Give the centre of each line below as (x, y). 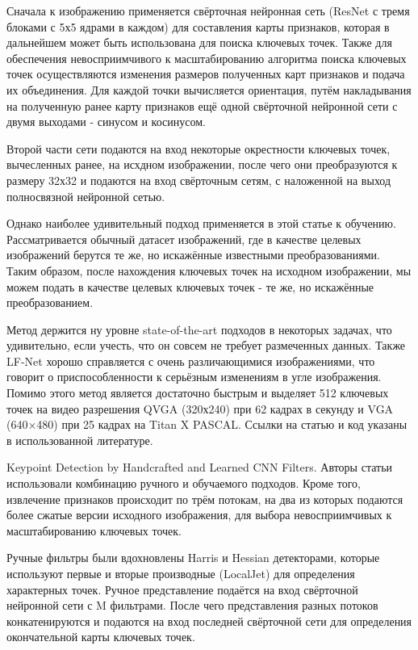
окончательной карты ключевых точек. (101, 637)
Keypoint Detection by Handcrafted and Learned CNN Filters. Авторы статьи (200, 467)
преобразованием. (50, 302)
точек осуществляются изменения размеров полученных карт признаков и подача (206, 74)
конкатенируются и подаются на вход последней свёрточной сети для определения (209, 621)
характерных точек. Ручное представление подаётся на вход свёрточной (182, 589)
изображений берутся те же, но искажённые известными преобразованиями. (193, 255)
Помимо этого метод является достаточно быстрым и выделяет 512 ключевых (198, 393)
